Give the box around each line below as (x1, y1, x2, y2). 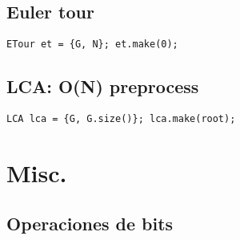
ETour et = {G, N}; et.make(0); (6, 39, 178, 51)
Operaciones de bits (6, 211, 174, 236)
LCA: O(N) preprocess (6, 74, 199, 99)
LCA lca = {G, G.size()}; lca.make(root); (6, 113, 236, 125)
